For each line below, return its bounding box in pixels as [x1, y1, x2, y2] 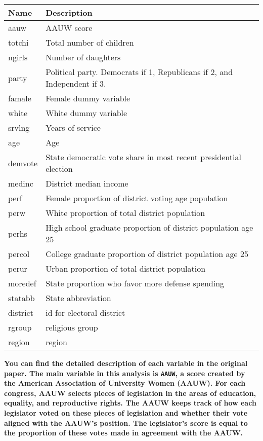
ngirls [8, 51, 28, 63]
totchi [8, 36, 29, 48]
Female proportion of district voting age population [46, 192, 228, 204]
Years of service [46, 122, 101, 133]
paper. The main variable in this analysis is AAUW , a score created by [4, 367, 245, 378]
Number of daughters [46, 51, 121, 63]
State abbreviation [46, 292, 111, 304]
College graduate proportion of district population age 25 [46, 248, 248, 260]
